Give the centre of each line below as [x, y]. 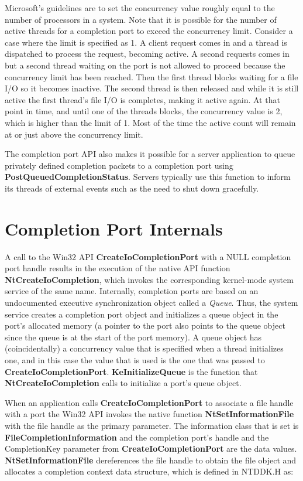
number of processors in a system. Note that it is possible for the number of [141, 19]
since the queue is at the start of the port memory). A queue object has [133, 337]
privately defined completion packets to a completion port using [119, 165]
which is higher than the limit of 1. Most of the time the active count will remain [150, 122]
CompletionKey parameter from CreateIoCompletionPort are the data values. [151, 448]
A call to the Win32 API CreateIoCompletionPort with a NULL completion [148, 256]
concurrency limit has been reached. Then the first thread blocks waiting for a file [151, 76]
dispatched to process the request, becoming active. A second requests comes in [147, 54]
